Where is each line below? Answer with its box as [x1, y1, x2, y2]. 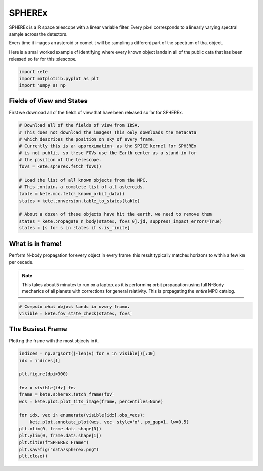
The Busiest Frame [9, 325, 67, 333]
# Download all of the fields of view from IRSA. [19, 123, 140, 128]
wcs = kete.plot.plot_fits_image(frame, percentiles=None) [19, 398, 163, 404]
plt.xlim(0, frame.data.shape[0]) [19, 426, 102, 431]
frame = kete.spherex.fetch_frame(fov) [19, 392, 114, 397]
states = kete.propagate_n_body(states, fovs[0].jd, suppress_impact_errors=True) [19, 218, 223, 224]
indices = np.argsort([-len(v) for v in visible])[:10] [19, 351, 156, 356]
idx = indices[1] [19, 358, 61, 363]
